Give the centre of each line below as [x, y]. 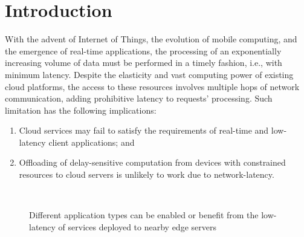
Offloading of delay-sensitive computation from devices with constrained [152, 162]
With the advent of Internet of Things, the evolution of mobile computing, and [151, 39]
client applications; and [92, 142]
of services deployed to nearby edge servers [137, 226]
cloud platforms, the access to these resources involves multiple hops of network [152, 86]
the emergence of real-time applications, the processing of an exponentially [143, 50]
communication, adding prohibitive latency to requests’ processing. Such [139, 98]
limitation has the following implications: [81, 110]
